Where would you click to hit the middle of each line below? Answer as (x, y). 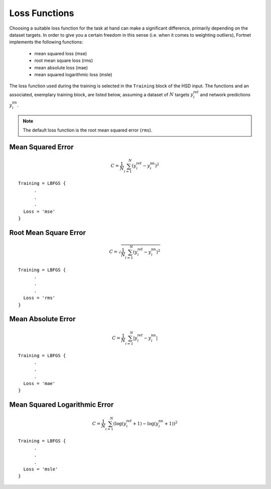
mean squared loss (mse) (61, 53)
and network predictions (225, 94)
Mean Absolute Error (42, 319)
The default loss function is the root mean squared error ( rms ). (88, 130)
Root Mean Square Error (48, 233)
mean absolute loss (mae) (61, 67)
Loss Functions (42, 13)
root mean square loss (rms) (64, 61)
